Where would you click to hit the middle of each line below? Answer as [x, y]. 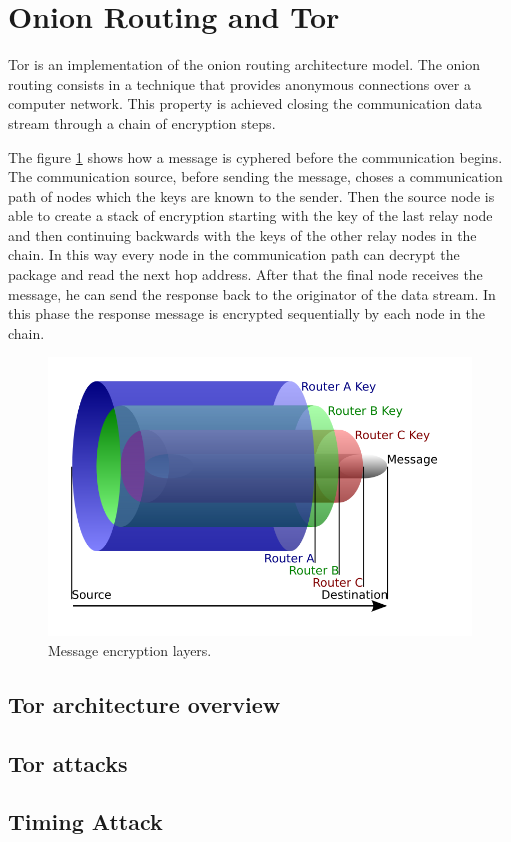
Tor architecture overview [144, 703]
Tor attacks [68, 762]
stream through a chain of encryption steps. [142, 122]
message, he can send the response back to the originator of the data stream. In [252, 293]
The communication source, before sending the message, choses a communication [255, 176]
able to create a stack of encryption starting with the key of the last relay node [250, 215]
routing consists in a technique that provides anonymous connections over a [239, 83]
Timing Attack [85, 821]
